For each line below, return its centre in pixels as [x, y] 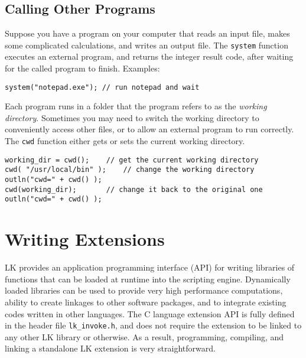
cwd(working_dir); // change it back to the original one [134, 189]
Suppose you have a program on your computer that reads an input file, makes [147, 33]
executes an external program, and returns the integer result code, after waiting [149, 56]
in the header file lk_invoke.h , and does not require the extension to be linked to [153, 325]
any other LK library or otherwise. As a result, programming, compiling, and [144, 336]
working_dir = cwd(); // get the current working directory [132, 160]
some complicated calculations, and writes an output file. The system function [147, 45]
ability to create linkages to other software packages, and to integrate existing [146, 302]
